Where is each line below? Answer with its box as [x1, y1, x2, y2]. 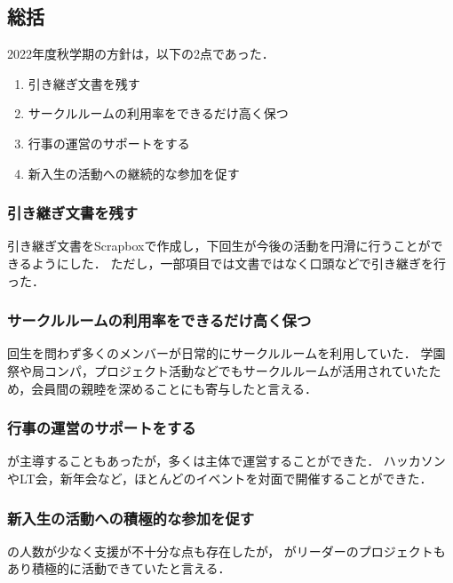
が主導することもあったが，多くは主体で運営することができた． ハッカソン [7, 451, 446, 470]
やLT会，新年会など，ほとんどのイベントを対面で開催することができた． [7, 468, 433, 487]
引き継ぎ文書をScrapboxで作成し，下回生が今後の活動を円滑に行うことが [7, 236, 431, 255]
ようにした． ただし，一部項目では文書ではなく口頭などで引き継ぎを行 [31, 253, 447, 272]
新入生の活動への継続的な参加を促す [28, 164, 240, 182]
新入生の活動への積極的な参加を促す [7, 507, 255, 529]
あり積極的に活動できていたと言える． [7, 559, 231, 578]
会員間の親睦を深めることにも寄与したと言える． [31, 379, 317, 397]
